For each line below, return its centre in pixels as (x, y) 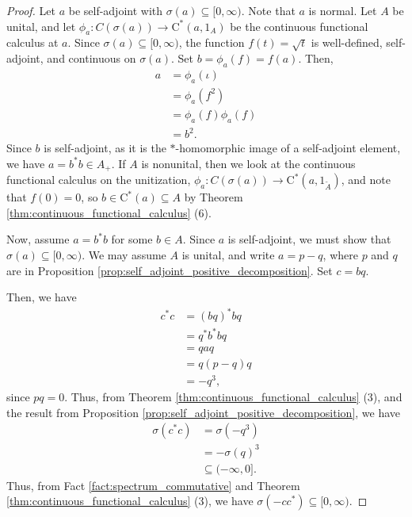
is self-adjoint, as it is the (105, 148)
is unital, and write (228, 255)
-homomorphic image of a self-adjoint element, (288, 148)
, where (340, 255)
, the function (212, 42)
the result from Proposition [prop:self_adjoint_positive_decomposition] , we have (204, 412)
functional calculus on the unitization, (99, 180)
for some (132, 239)
